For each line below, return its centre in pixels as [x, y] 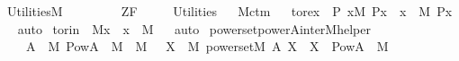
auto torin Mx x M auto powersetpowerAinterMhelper [194, 28]
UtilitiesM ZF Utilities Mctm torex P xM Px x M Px [229, 11]
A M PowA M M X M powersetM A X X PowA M [207, 46]
